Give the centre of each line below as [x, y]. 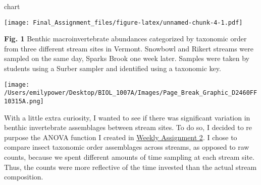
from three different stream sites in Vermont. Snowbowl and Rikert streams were [129, 48]
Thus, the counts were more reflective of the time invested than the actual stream [130, 167]
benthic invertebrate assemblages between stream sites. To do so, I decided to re [128, 127]
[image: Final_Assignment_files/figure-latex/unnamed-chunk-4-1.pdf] [123, 22]
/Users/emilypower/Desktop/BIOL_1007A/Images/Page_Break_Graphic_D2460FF [131, 93]
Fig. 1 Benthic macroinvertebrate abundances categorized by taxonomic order [125, 39]
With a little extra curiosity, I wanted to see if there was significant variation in [127, 117]
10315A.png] [24, 101]
